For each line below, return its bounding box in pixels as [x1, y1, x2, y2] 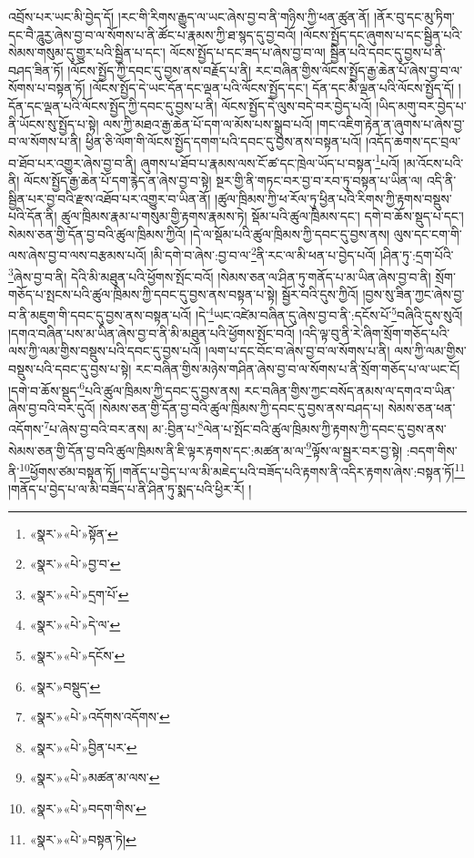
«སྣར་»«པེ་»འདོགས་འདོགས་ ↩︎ [29, 707, 170, 726]
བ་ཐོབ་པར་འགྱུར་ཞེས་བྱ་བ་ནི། [8, 153, 136, 172]
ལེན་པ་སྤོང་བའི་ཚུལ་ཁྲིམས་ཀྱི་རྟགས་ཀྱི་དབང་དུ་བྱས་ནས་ [203, 419, 447, 438]
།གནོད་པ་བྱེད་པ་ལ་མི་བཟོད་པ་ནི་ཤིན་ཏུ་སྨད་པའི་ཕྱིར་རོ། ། [8, 479, 252, 499]
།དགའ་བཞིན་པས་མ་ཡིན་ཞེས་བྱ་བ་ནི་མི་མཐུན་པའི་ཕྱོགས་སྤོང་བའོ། [8, 323, 295, 342]
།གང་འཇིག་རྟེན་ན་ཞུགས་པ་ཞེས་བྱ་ [316, 114, 465, 133]
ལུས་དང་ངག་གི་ [393, 224, 462, 243]
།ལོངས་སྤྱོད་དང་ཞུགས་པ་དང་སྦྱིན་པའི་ [300, 25, 463, 44]
